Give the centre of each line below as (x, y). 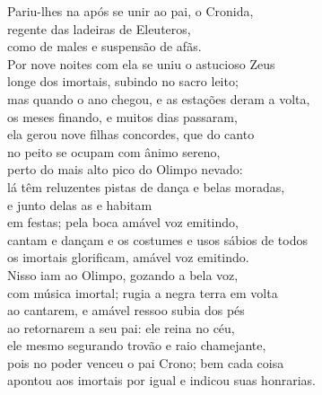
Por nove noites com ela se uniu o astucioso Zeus (141, 63)
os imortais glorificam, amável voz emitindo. (128, 257)
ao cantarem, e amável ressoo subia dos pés (126, 310)
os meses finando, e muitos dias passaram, (122, 116)
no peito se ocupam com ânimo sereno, (114, 151)
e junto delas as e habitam (80, 204)
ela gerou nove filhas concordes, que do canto (131, 134)
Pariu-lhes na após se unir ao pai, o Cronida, (131, 11)
